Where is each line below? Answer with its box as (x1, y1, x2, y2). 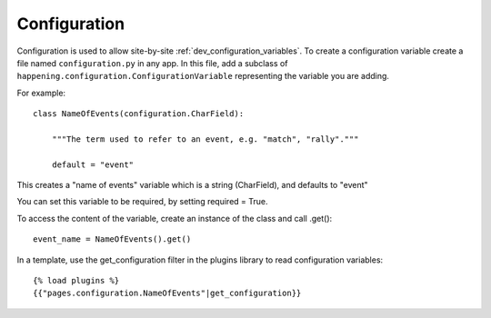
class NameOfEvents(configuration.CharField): (33, 109, 245, 119)
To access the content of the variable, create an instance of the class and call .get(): (16, 213, 333, 224)
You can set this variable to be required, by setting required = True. (16, 196, 268, 207)
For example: (16, 87, 66, 98)
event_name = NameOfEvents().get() (33, 234, 192, 244)
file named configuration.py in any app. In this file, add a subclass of (16, 57, 288, 68)
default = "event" (51, 159, 135, 170)
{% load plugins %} (33, 275, 120, 286)
